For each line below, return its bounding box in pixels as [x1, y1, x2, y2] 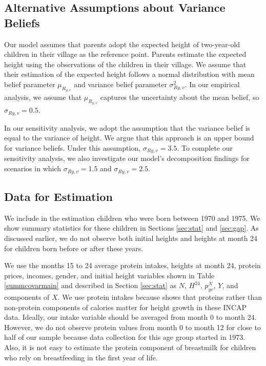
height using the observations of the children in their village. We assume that [4, 58, 247, 69]
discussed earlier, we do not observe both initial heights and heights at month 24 [4, 232, 258, 243]
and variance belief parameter [74, 78, 167, 89]
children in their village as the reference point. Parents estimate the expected [4, 49, 247, 59]
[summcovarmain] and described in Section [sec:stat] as [4, 280, 177, 291]
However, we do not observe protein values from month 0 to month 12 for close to [4, 321, 261, 332]
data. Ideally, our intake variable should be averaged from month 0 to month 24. [4, 312, 257, 322]
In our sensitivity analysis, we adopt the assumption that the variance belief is [4, 122, 251, 133]
